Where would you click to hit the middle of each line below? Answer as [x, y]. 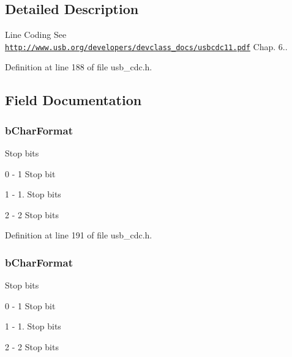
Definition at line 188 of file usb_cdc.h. [79, 67]
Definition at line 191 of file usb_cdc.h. [79, 235]
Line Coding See [36, 35]
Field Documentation [73, 100]
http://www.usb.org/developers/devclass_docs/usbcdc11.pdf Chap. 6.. [146, 46]
